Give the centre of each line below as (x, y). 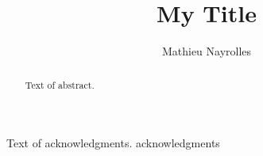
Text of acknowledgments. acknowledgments (113, 143)
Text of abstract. (60, 84)
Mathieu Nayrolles (207, 51)
